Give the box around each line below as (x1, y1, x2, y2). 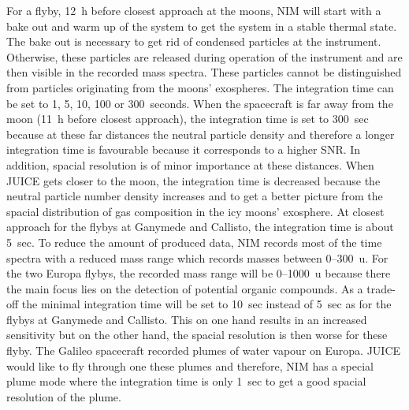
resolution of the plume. (6, 388, 121, 404)
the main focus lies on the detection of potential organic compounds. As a (6, 280, 363, 296)
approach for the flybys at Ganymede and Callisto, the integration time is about (6, 218, 394, 235)
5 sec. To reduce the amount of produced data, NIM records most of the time (6, 233, 382, 250)
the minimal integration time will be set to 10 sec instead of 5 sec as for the (21, 296, 392, 312)
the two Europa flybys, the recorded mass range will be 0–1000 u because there (6, 265, 391, 281)
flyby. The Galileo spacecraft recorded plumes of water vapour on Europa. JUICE (6, 342, 401, 359)
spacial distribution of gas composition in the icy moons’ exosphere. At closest (6, 203, 385, 219)
